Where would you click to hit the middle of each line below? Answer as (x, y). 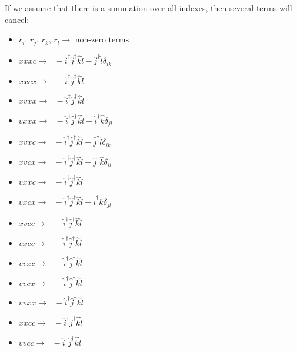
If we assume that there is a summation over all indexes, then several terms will (148, 8)
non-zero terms (102, 40)
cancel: (17, 19)
